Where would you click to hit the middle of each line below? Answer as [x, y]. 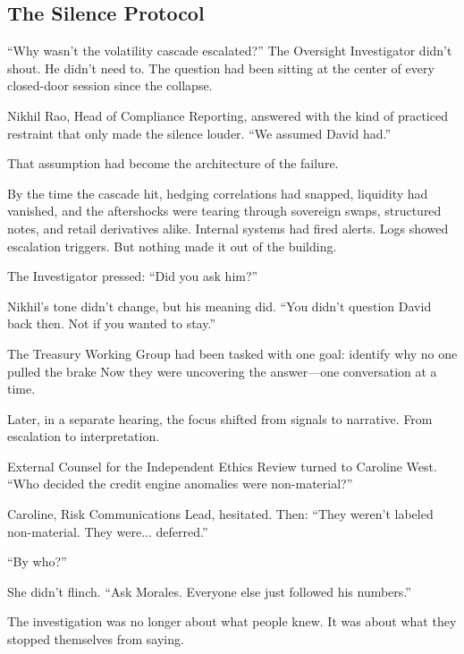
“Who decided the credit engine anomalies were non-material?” [180, 484]
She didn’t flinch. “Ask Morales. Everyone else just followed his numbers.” [209, 591]
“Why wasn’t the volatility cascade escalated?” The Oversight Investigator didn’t [230, 51]
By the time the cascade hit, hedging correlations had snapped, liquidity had [218, 193]
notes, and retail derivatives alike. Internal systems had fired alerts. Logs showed [228, 228]
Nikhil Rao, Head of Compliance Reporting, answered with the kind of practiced [228, 115]
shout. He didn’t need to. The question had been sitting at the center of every [221, 68]
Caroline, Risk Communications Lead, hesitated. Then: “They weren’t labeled [220, 514]
